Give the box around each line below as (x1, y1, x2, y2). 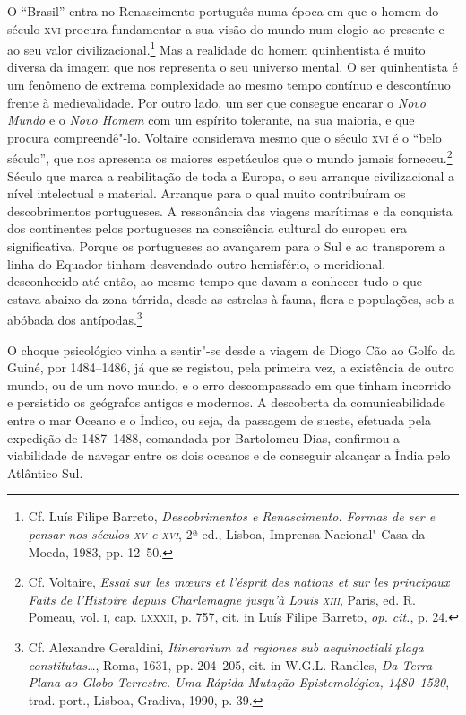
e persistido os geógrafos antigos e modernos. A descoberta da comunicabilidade (7, 393, 445, 412)
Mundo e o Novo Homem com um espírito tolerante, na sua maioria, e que (7, 110, 415, 129)
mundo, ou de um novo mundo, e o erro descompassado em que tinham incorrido (7, 375, 452, 394)
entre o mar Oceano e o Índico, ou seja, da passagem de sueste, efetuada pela (7, 411, 431, 430)
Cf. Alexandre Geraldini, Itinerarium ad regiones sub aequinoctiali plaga (28, 637, 424, 656)
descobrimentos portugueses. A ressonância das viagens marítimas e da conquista (7, 201, 453, 220)
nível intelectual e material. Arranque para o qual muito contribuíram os (7, 184, 406, 203)
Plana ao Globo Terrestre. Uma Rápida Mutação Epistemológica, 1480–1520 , (28, 673, 450, 692)
